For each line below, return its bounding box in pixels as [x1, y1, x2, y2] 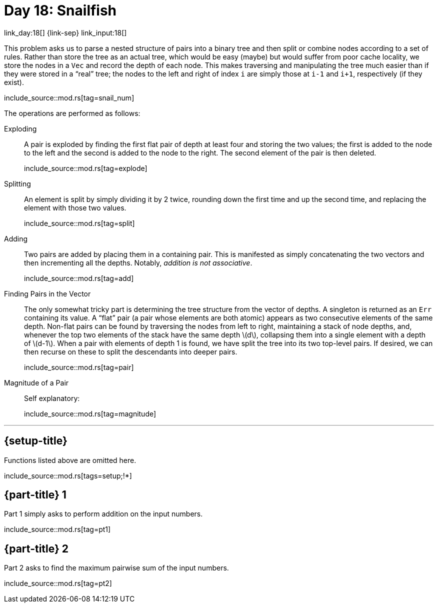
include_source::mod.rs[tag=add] [24, 273, 134, 282]
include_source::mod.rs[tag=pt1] [4, 525, 111, 534]
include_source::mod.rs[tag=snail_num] [4, 93, 134, 102]
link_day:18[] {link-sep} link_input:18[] [4, 28, 127, 37]
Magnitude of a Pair [4, 378, 69, 387]
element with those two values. [24, 203, 126, 212]
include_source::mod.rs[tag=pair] [24, 362, 134, 371]
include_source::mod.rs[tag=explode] [24, 163, 147, 172]
